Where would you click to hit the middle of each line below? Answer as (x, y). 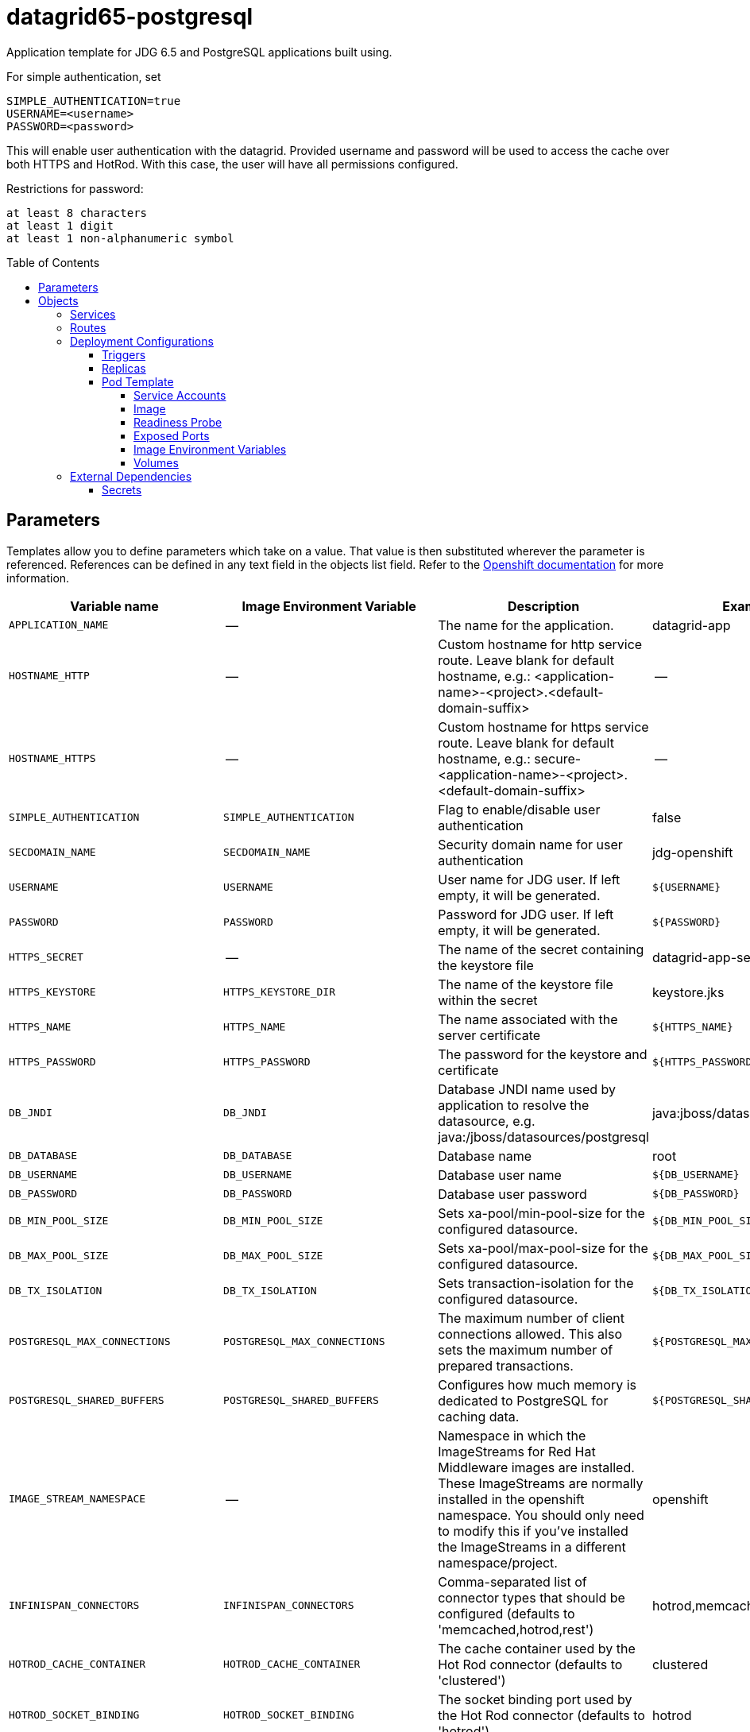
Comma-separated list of (512, 1581)
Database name (485, 1156)
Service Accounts (180, 395)
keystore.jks (688, 992)
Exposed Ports (172, 435)
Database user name (500, 1175)
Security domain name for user (530, 844)
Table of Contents (53, 262)
